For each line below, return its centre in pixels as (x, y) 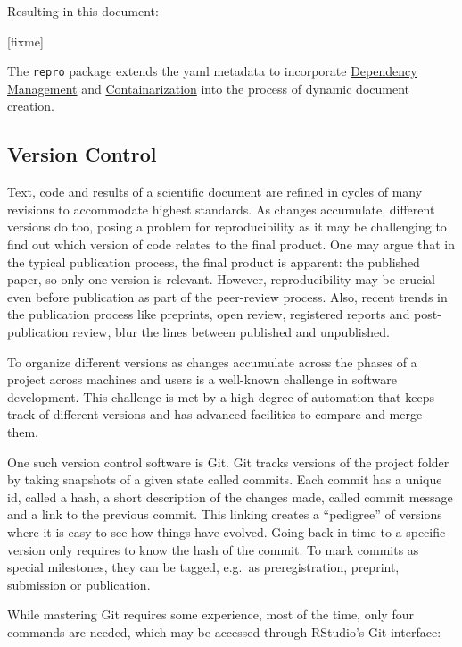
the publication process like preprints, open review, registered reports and (209, 314)
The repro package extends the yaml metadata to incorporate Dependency (212, 71)
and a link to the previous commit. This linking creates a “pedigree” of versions (225, 514)
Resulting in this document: (83, 11)
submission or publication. (79, 584)
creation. (31, 106)
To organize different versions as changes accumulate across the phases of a (212, 361)
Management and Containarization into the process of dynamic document (208, 88)
